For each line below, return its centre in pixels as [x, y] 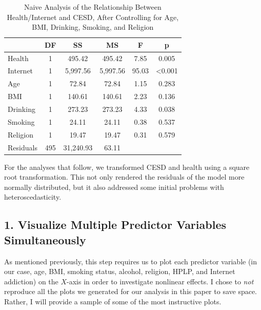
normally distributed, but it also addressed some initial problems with [114, 187]
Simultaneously [45, 239]
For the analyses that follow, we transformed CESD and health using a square [127, 167]
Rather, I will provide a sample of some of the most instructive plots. [113, 301]
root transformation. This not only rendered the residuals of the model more [124, 177]
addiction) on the [31, 281]
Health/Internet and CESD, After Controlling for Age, [93, 17]
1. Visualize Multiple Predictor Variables [115, 225]
